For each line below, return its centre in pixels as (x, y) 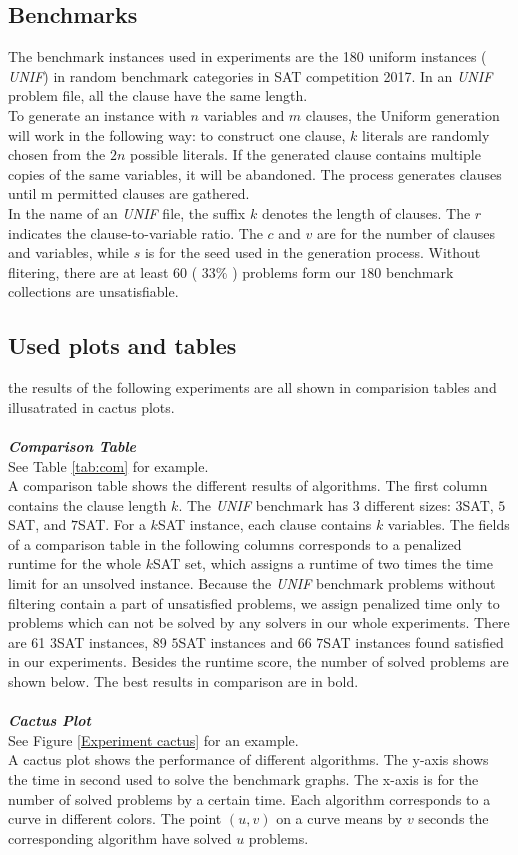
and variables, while (69, 252)
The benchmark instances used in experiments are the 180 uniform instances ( (247, 56)
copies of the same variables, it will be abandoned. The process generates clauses (255, 173)
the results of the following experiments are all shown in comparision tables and (252, 387)
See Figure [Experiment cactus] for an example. (153, 739)
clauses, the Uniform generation (402, 114)
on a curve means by (339, 818)
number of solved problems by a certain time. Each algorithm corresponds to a (249, 798)
